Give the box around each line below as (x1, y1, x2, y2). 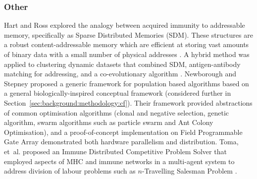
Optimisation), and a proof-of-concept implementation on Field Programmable (4, 126, 243, 137)
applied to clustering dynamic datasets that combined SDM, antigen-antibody (4, 59, 241, 69)
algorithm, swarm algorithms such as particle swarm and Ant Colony (4, 117, 213, 127)
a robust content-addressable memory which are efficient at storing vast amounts (4, 39, 249, 50)
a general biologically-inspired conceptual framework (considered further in (4, 88, 231, 98)
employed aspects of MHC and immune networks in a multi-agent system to (4, 156, 235, 166)
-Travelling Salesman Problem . (142, 166, 237, 176)
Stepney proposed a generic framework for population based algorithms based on (4, 78, 249, 88)
